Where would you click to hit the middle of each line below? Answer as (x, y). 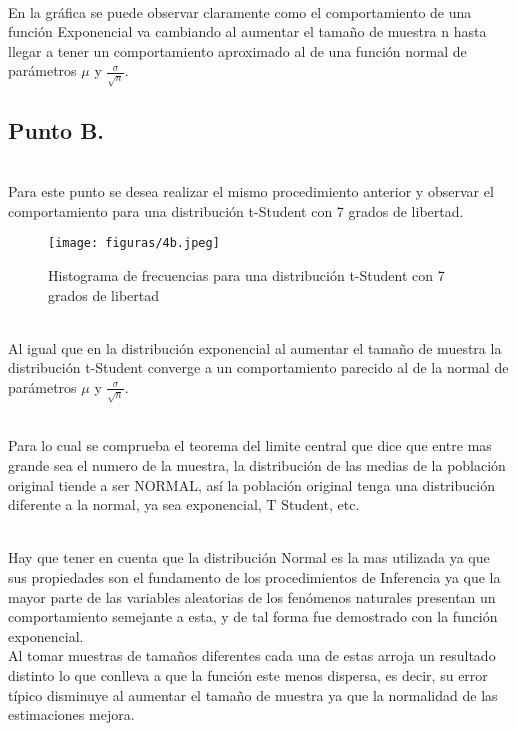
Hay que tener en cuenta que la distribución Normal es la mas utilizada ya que (249, 557)
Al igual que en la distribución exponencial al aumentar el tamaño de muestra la (255, 347)
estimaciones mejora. (71, 714)
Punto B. (56, 129)
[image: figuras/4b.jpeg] (134, 243)
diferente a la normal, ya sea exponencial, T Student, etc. (184, 504)
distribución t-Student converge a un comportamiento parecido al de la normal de (258, 367)
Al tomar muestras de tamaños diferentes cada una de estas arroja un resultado (252, 655)
